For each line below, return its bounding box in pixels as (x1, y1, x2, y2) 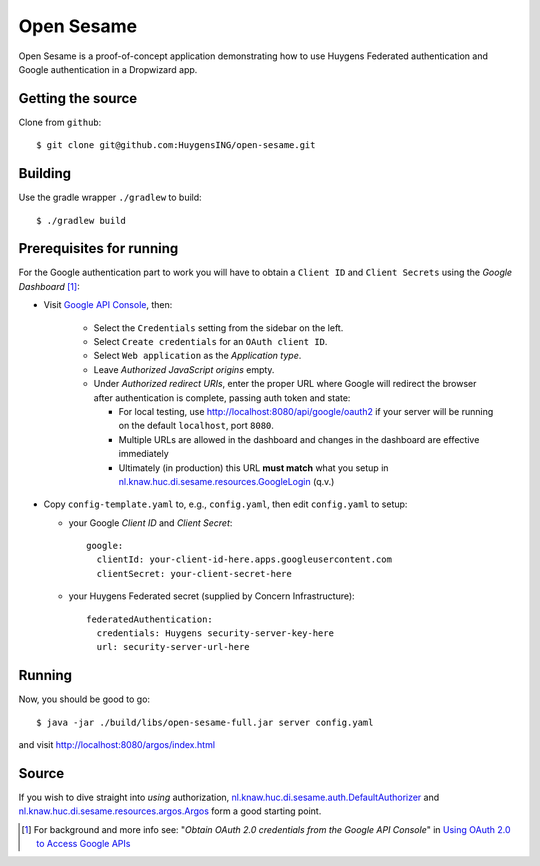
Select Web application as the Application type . (93, 350, 302, 362)
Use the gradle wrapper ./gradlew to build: (18, 191, 202, 204)
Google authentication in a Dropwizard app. (18, 63, 198, 75)
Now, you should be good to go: (18, 693, 150, 705)
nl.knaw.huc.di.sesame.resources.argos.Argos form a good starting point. (18, 805, 322, 817)
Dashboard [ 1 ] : (18, 280, 80, 292)
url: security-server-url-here (96, 641, 250, 653)
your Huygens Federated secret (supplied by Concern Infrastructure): (68, 590, 355, 602)
